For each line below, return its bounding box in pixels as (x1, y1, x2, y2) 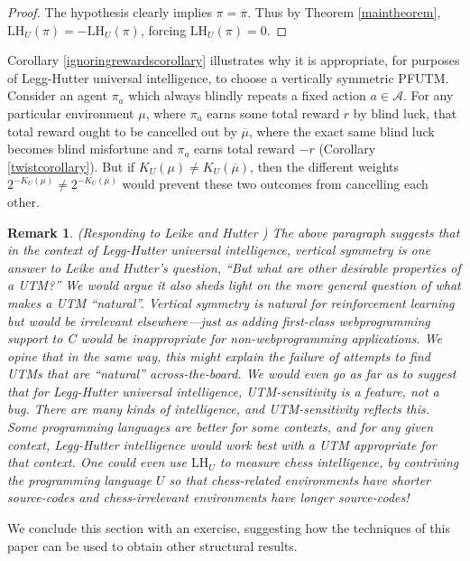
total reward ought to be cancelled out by (7, 121, 237, 140)
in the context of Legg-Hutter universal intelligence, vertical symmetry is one (7, 240, 431, 259)
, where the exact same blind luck (248, 121, 435, 140)
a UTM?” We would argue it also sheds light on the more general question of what (7, 276, 461, 295)
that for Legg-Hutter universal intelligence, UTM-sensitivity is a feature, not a (7, 381, 439, 400)
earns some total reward (207, 103, 340, 122)
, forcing (140, 20, 187, 39)
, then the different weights (250, 156, 400, 175)
